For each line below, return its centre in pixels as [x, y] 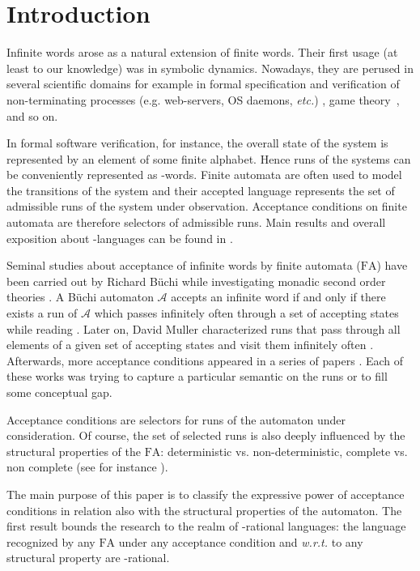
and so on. [32, 115]
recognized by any [51, 541]
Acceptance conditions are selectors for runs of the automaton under [176, 419]
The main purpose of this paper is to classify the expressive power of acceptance [206, 494]
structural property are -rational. [88, 558]
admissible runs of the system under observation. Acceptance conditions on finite [207, 206]
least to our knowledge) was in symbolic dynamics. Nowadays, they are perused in [210, 68]
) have [392, 265]
